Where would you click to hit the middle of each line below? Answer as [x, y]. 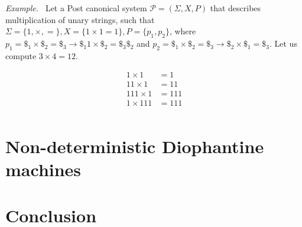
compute [21, 55]
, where [183, 31]
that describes [236, 8]
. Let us [283, 43]
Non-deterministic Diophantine [135, 146]
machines [43, 169]
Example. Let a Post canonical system [76, 8]
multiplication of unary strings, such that [80, 19]
